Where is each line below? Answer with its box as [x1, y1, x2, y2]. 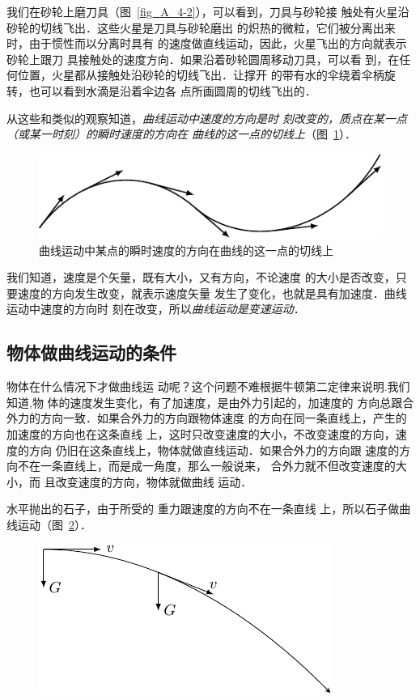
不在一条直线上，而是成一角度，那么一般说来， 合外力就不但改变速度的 [17, 457, 396, 474]
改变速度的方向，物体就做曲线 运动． [55, 473, 252, 490]
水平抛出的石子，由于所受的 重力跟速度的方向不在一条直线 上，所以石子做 [6, 500, 400, 517]
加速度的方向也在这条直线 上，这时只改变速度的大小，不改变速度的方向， [6, 426, 396, 443]
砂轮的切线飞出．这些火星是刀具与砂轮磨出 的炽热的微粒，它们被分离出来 [6, 19, 396, 36]
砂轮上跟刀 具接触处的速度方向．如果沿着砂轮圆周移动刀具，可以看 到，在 [6, 50, 400, 67]
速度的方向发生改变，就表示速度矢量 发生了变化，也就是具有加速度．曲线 [17, 284, 407, 301]
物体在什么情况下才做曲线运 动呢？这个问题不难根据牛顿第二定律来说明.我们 [6, 378, 410, 395]
